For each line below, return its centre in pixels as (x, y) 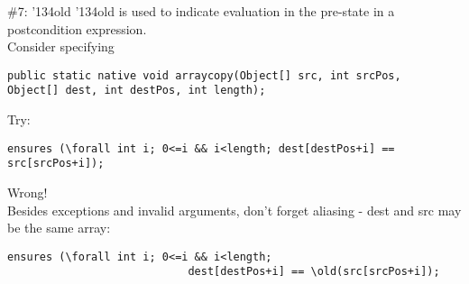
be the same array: (59, 228)
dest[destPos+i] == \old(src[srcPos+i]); (314, 272)
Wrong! (28, 192)
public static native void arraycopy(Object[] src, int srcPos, (204, 75)
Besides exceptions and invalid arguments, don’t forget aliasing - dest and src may (234, 210)
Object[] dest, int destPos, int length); (137, 91)
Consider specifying (61, 46)
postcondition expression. (77, 28)
